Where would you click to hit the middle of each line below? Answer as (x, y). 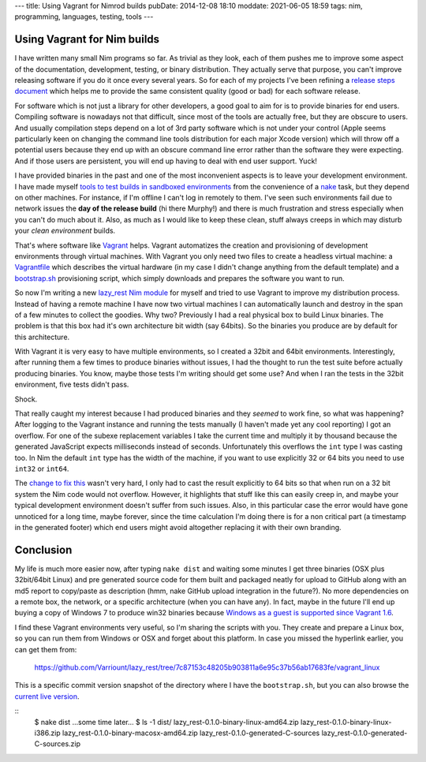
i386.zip (47, 733)
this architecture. (42, 337)
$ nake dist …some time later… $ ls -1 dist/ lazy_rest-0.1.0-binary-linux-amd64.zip (166, 722)
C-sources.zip (58, 744)
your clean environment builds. (65, 231)
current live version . (47, 696)
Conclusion (43, 549)
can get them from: (46, 649)
